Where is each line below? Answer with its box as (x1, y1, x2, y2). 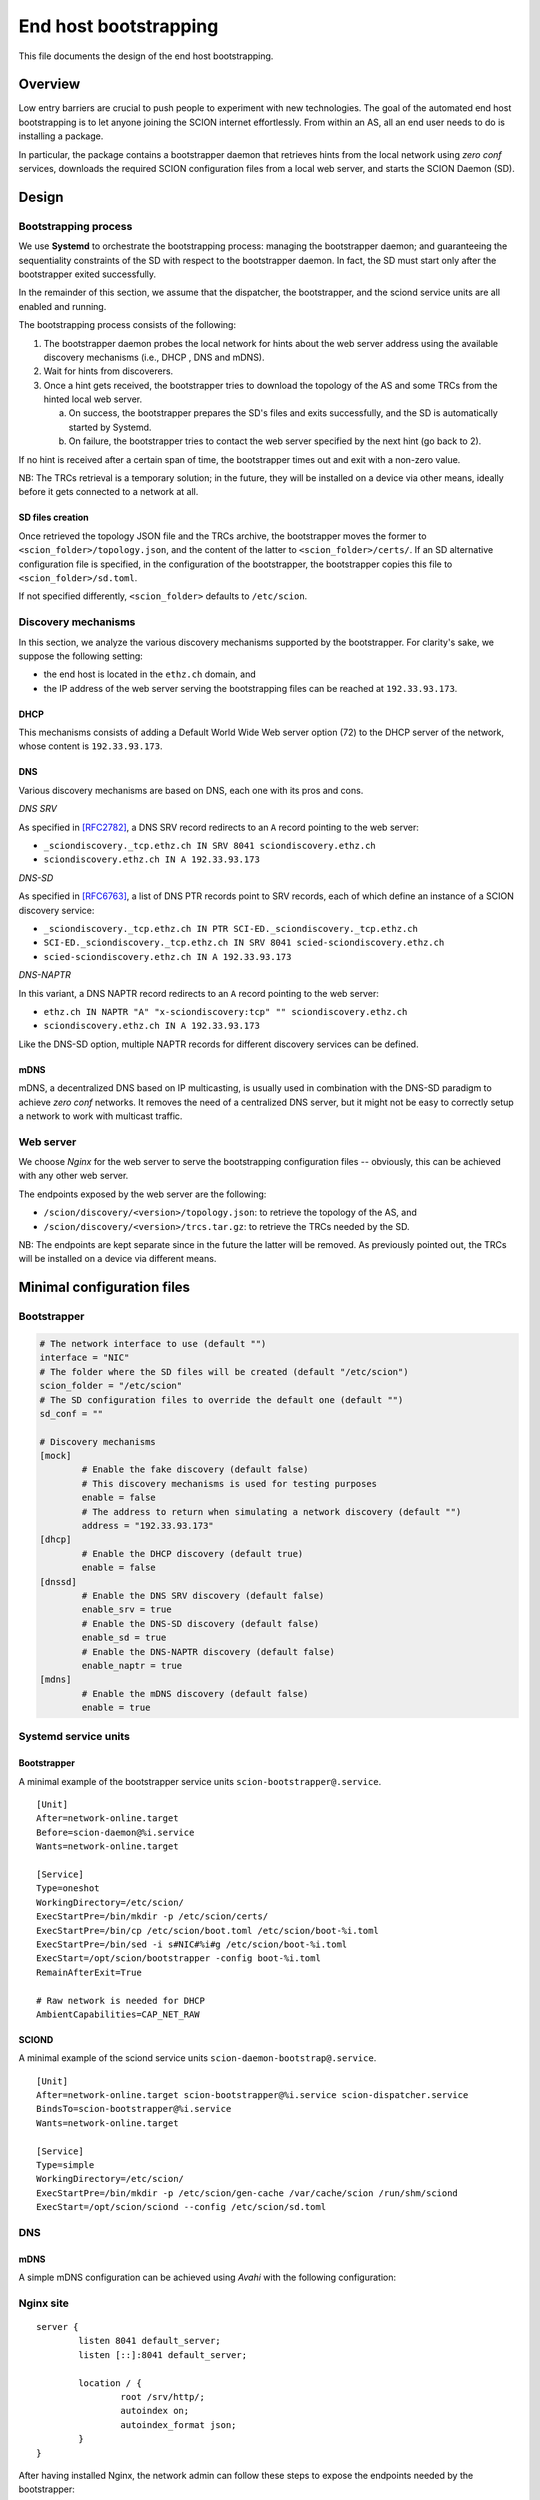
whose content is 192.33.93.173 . (18, 740, 164, 752)
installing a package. (18, 130, 104, 142)
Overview (18, 76, 81, 93)
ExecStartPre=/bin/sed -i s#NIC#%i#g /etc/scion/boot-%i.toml (36, 1938, 348, 1950)
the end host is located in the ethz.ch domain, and (43, 668, 257, 680)
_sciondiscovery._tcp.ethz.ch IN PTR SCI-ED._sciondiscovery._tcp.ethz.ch (43, 923, 419, 934)
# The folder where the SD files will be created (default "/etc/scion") (39, 1366, 409, 1377)
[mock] (39, 1450, 72, 1462)
